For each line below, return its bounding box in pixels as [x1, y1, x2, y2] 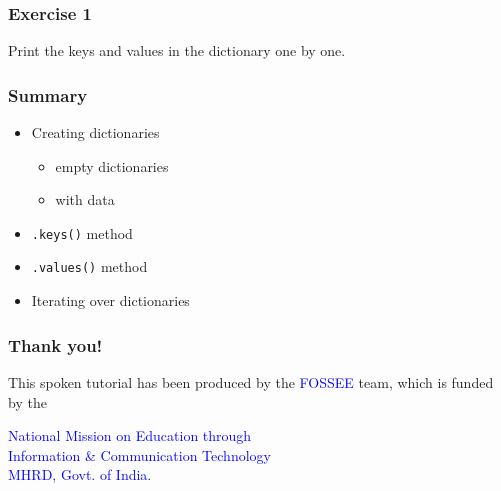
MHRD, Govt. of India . [8, 464, 152, 485]
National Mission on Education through [8, 425, 252, 446]
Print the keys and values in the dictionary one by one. [8, 40, 346, 61]
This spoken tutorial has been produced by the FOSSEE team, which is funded [8, 371, 494, 392]
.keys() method [31, 222, 133, 243]
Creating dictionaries [31, 122, 160, 143]
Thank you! [8, 332, 103, 357]
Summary [8, 82, 88, 107]
